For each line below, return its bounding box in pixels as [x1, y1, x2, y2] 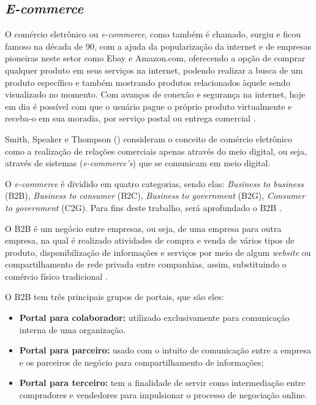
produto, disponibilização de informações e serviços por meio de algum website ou [5, 245, 311, 258]
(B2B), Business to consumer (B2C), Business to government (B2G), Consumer [5, 189, 305, 202]
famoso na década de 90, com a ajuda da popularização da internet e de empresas [5, 39, 312, 52]
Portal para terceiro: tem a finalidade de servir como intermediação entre [19, 376, 306, 389]
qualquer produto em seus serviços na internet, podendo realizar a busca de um [5, 63, 303, 76]
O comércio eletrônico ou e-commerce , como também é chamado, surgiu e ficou [5, 28, 301, 40]
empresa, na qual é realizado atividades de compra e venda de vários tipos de [5, 234, 295, 247]
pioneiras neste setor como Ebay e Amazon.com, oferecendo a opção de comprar [5, 52, 306, 64]
